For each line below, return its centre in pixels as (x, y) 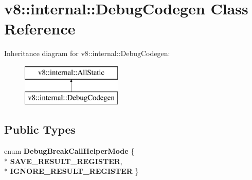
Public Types (40, 129)
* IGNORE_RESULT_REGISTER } (71, 171)
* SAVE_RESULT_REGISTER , (63, 161)
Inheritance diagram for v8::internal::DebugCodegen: (87, 53)
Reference (40, 29)
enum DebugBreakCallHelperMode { (69, 151)
